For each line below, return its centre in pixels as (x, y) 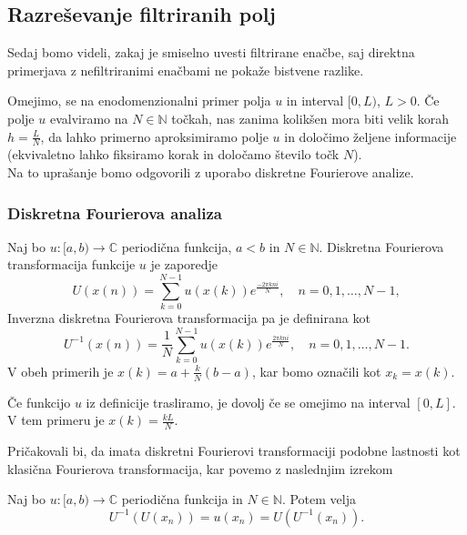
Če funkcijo (39, 402)
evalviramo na (89, 118)
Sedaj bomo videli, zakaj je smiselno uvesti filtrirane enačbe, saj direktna (211, 52)
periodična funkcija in (182, 499)
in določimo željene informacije (371, 136)
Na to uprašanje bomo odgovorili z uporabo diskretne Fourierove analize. (211, 172)
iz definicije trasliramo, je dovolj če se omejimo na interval (248, 402)
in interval (315, 101)
